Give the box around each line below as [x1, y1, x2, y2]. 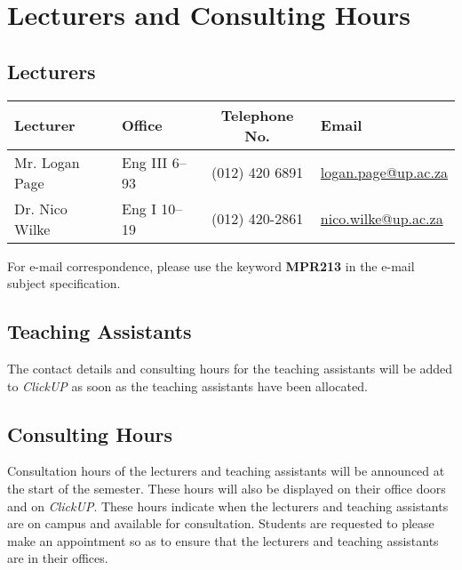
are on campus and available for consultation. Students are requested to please [7, 514, 434, 533]
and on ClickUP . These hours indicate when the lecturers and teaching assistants [7, 496, 449, 515]
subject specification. [7, 274, 121, 293]
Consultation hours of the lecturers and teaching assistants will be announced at [7, 462, 445, 480]
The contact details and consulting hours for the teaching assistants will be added [7, 358, 453, 377]
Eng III [122, 151, 168, 173]
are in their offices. [7, 549, 108, 567]
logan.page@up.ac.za [320, 162, 448, 183]
